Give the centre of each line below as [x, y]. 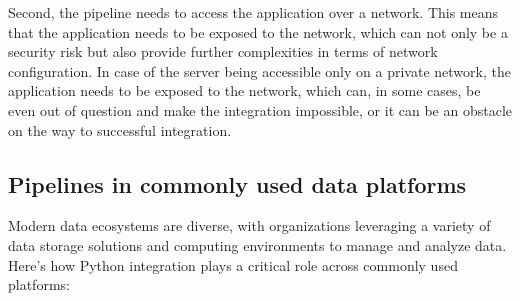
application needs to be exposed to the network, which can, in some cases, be [244, 90]
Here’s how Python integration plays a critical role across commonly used [233, 264]
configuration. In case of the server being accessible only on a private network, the [259, 70]
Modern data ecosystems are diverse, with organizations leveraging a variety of [249, 225]
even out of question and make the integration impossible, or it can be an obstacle [260, 109]
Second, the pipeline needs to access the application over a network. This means [253, 12]
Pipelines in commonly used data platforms [237, 183]
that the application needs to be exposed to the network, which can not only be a [258, 31]
